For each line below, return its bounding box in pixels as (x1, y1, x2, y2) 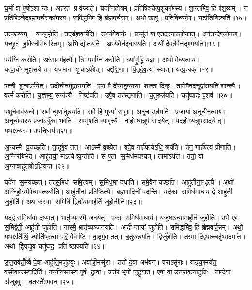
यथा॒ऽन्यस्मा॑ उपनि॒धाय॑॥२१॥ (4, 125, 73, 135)
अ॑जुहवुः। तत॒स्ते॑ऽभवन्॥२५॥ (4, 276, 75, 286)
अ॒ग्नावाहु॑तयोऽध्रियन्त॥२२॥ (4, 160, 70, 171)
